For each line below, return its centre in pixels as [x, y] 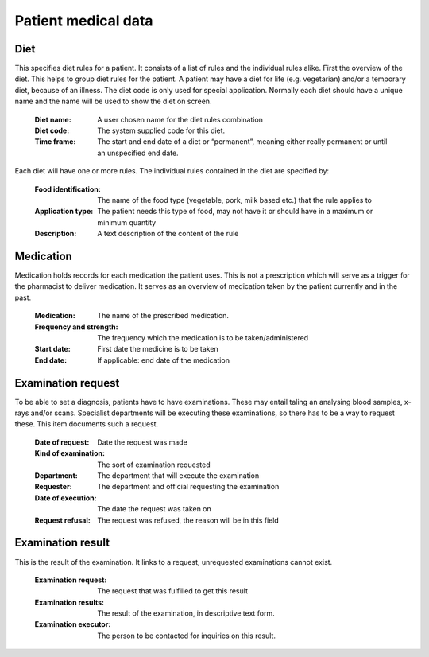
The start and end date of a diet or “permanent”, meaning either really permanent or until [242, 142]
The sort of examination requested [154, 465]
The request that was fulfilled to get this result [172, 591]
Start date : [52, 349]
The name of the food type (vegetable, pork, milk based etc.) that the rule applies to [235, 200]
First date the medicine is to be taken [158, 349]
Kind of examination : [70, 453]
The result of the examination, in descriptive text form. [186, 613]
